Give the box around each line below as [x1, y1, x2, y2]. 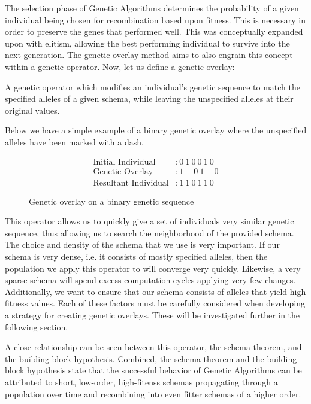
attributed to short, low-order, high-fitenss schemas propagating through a [5, 375, 278, 388]
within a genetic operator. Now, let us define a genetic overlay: [5, 60, 235, 72]
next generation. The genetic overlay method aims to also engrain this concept [5, 48, 293, 61]
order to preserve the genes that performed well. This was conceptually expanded [5, 25, 303, 38]
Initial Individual [93, 157, 156, 166]
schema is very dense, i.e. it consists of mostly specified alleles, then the [5, 250, 268, 262]
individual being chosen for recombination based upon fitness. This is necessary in [5, 13, 306, 26]
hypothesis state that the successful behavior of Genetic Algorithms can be [26, 364, 302, 376]
